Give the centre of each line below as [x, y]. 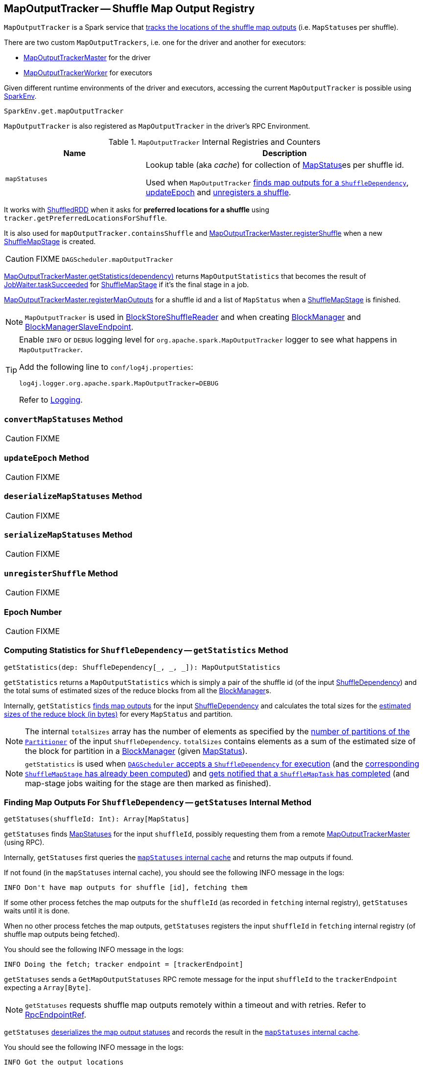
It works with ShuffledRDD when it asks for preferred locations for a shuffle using [137, 210]
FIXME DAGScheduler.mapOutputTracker [105, 259]
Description [285, 153]
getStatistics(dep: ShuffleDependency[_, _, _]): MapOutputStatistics [142, 667]
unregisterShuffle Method [61, 573]
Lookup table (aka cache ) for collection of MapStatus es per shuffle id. [275, 165]
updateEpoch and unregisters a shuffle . [218, 193]
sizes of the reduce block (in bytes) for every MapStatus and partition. [118, 714]
